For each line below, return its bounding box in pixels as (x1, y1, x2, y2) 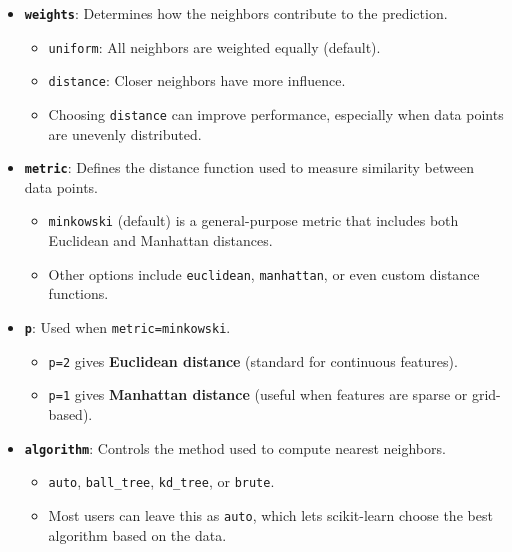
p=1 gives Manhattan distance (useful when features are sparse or (48, 384, 468, 405)
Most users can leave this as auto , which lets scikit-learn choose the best (48, 504, 493, 525)
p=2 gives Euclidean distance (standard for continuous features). (48, 350, 458, 371)
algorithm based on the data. (48, 524, 227, 545)
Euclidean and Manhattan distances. (48, 230, 273, 251)
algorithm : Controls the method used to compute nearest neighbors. (24, 437, 446, 458)
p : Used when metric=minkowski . (24, 316, 231, 337)
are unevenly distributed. (48, 123, 202, 144)
